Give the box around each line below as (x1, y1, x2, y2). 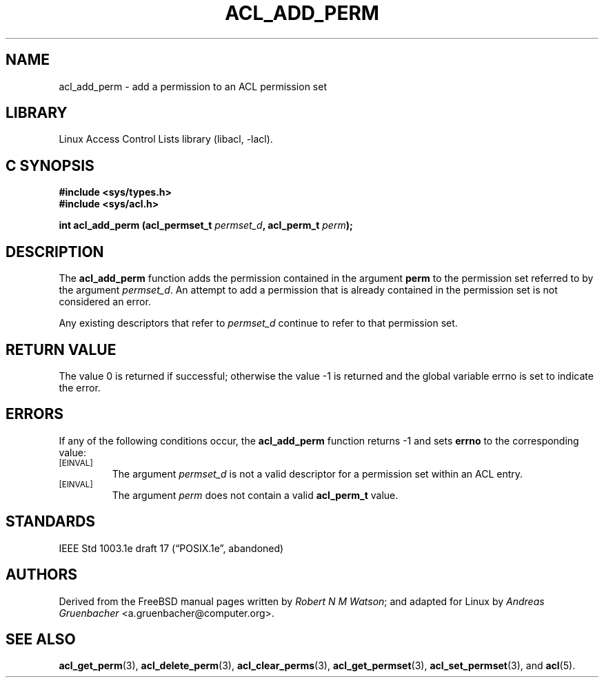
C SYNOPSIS (6, 156, 94, 174)
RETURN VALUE (6, 340, 117, 358)
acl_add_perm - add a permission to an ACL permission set (59, 80, 327, 92)
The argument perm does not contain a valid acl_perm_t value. (112, 489, 399, 501)
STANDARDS (6, 513, 96, 531)
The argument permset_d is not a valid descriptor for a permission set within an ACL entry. (112, 467, 523, 480)
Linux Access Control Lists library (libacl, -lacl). (59, 133, 273, 145)
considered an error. (59, 296, 151, 308)
